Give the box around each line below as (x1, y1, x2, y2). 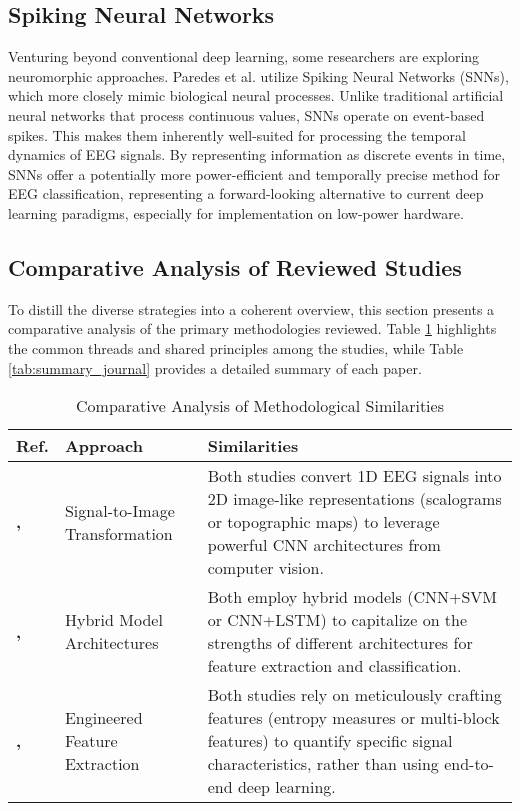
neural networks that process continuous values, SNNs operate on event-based (8, 104, 485, 125)
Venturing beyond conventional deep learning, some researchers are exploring (8, 46, 480, 67)
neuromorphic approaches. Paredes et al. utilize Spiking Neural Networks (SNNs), (8, 65, 509, 86)
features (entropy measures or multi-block (207, 706, 500, 730)
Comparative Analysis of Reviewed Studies (8, 251, 462, 282)
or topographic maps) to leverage (207, 510, 440, 534)
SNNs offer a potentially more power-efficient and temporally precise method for (8, 163, 500, 184)
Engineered (64, 706, 143, 730)
